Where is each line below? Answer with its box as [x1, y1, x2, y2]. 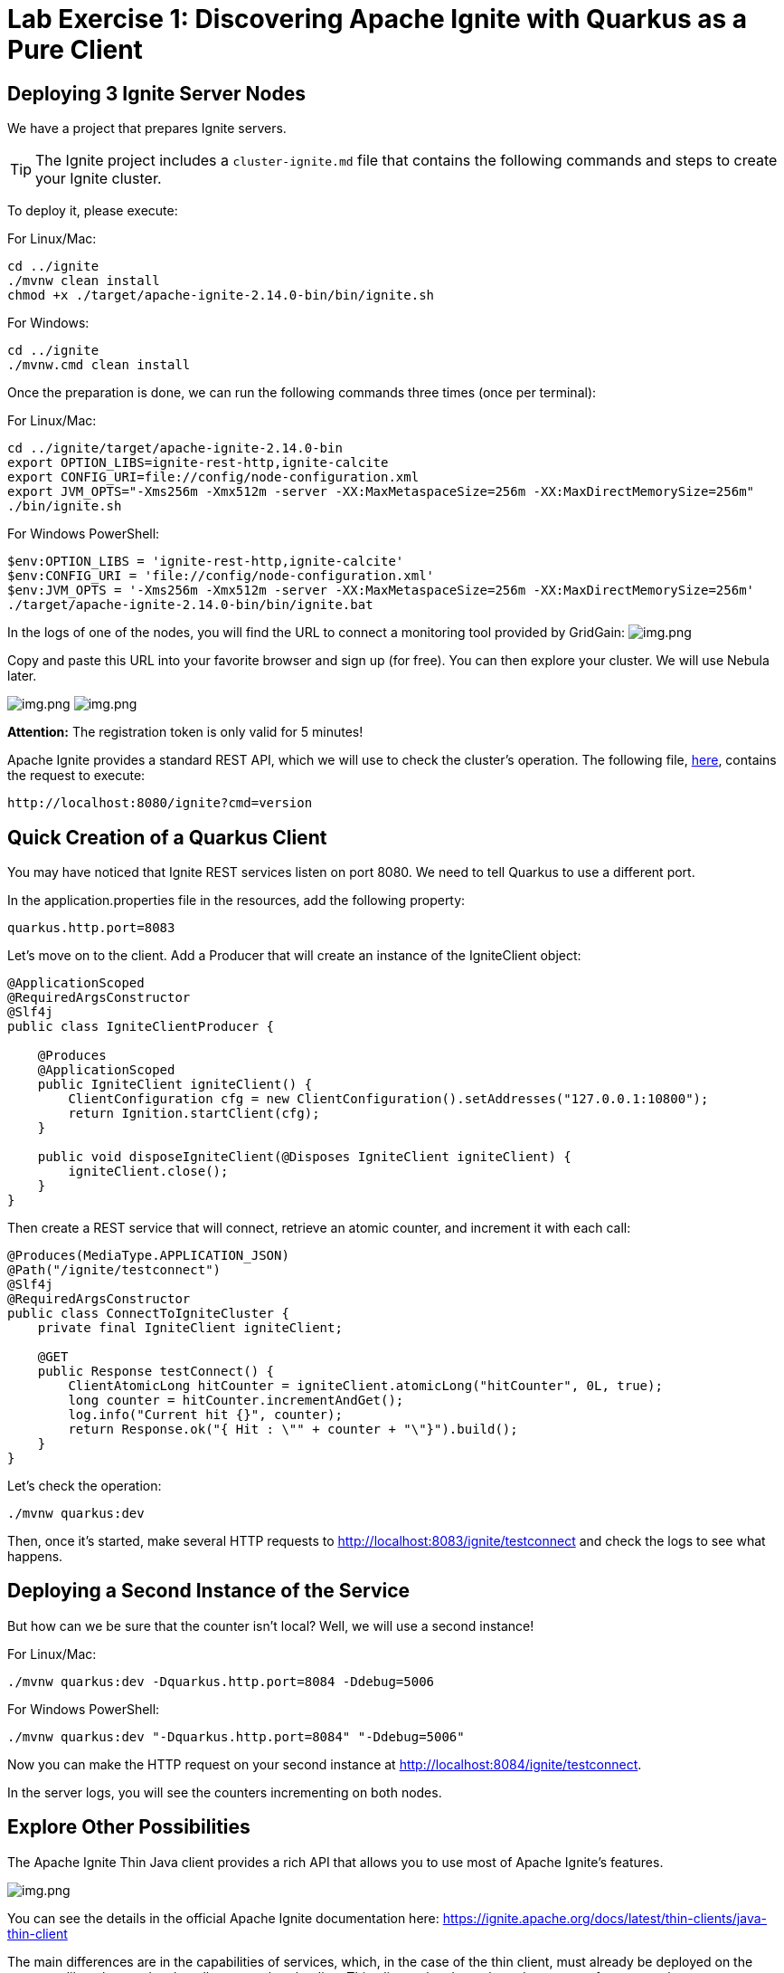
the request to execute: [7, 767, 146, 784]
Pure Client [7, 34, 143, 65]
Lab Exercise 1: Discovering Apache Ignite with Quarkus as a [7, 4, 748, 34]
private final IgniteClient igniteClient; [37, 1320, 343, 1336]
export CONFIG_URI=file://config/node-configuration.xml [7, 470, 420, 485]
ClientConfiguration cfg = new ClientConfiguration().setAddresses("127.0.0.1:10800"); [68, 1091, 709, 1107]
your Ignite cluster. [35, 169, 162, 188]
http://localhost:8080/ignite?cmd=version [7, 796, 313, 811]
